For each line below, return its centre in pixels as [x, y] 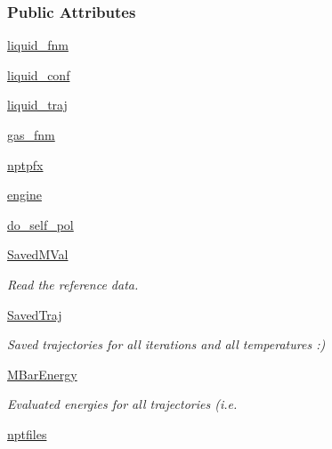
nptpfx [25, 164]
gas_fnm [31, 135]
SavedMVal [38, 254]
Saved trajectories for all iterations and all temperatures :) [166, 344]
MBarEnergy [42, 374]
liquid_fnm [38, 45]
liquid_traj [37, 105]
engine [24, 195]
